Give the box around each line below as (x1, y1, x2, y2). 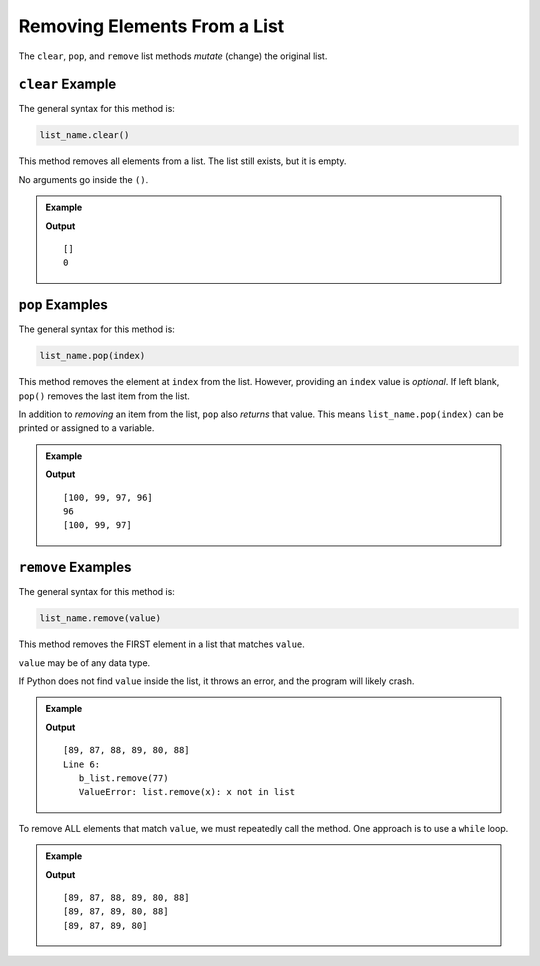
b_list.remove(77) (78, 772, 169, 784)
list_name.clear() (39, 130, 130, 141)
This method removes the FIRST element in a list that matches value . (18, 638, 305, 650)
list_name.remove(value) (39, 613, 162, 624)
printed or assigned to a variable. (18, 422, 155, 434)
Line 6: (63, 758, 101, 770)
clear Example (18, 76, 117, 93)
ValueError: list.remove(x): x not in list (78, 786, 295, 798)
